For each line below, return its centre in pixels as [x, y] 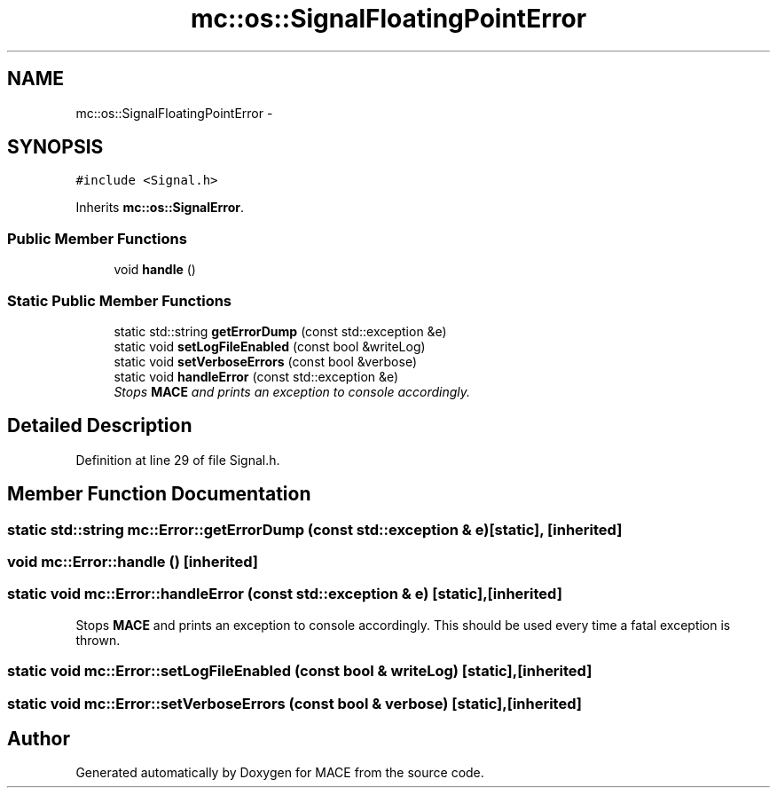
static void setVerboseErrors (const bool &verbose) [265, 361]
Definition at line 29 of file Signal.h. [178, 460]
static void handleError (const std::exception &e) [256, 376]
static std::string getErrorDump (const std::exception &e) [280, 331]
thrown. [98, 640]
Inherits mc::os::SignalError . [160, 208]
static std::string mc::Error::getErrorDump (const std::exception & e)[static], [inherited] [315, 529]
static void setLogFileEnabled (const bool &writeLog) [270, 346]
